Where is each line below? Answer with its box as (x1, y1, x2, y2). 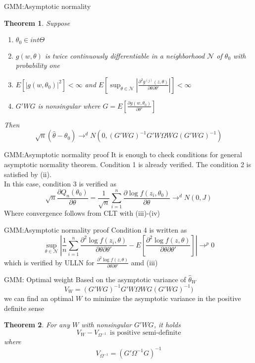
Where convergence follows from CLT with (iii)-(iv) (4, 208, 160, 218)
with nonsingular (81, 319, 132, 330)
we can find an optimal (4, 293, 74, 303)
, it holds (153, 319, 181, 330)
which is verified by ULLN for (4, 257, 95, 267)
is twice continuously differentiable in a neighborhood (45, 50, 205, 60)
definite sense (4, 302, 45, 313)
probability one (15, 60, 60, 70)
